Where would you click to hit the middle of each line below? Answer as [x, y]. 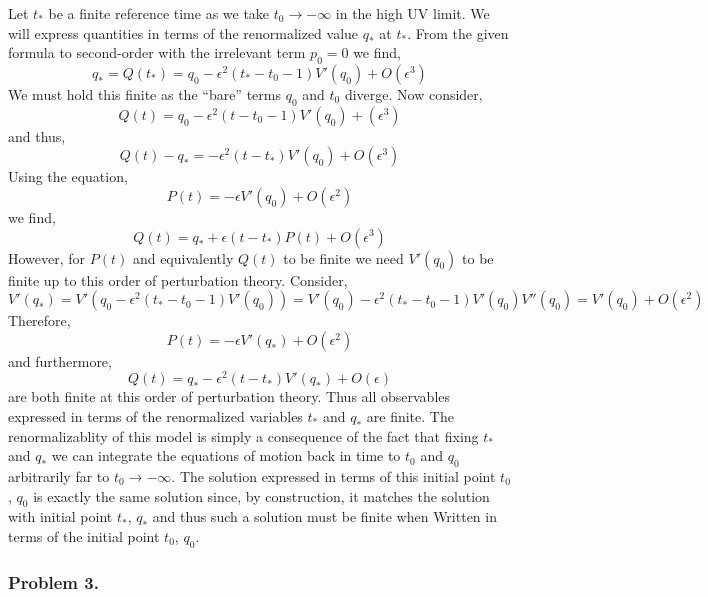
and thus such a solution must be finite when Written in [324, 516]
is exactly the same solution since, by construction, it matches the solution [261, 495]
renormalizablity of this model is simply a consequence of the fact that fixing [243, 435]
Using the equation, [68, 176]
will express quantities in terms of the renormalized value [183, 32]
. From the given [458, 32]
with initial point [60, 516]
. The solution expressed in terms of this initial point [333, 476]
